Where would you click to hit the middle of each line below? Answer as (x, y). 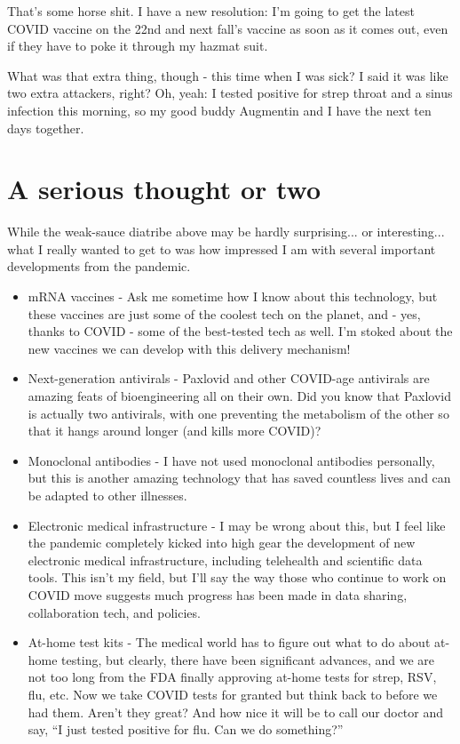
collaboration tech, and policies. (114, 612)
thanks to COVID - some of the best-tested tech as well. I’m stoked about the (240, 331)
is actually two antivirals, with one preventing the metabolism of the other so (238, 413)
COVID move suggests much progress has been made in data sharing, (218, 594)
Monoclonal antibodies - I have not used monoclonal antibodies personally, (231, 460)
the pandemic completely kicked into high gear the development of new (222, 543)
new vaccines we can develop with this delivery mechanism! (189, 348)
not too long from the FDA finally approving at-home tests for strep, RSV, (232, 677)
